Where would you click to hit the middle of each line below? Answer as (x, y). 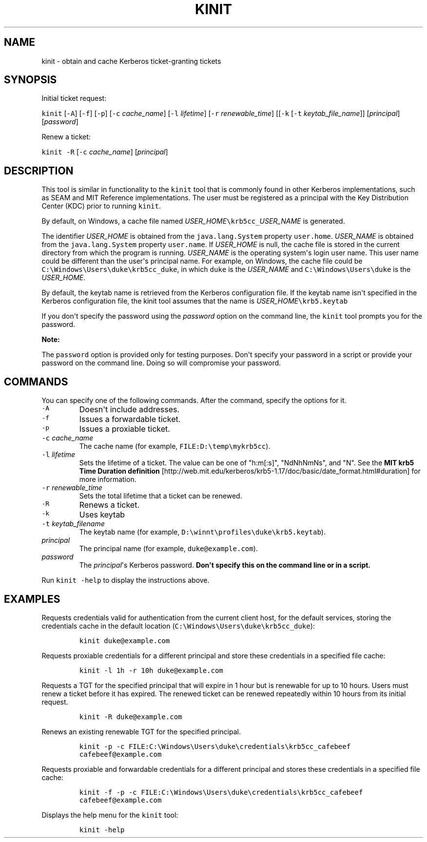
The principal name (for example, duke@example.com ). (168, 549)
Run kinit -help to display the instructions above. (126, 580)
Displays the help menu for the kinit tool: (110, 815)
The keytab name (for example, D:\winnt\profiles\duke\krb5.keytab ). (202, 532)
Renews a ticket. (109, 505)
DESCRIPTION (39, 171)
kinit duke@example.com (125, 641)
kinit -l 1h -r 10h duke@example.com (151, 670)
